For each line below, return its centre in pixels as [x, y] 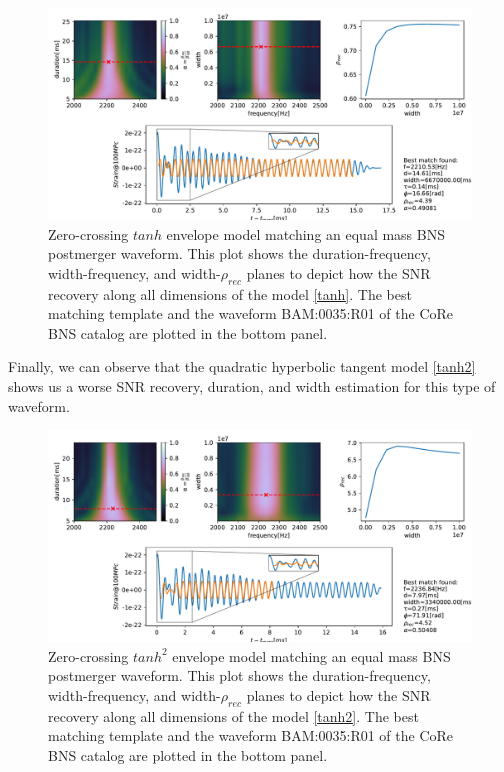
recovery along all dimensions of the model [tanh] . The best [230, 293]
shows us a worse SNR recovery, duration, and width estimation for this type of [252, 385]
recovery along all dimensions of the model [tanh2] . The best [233, 715]
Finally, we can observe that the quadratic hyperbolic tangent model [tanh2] [242, 366]
